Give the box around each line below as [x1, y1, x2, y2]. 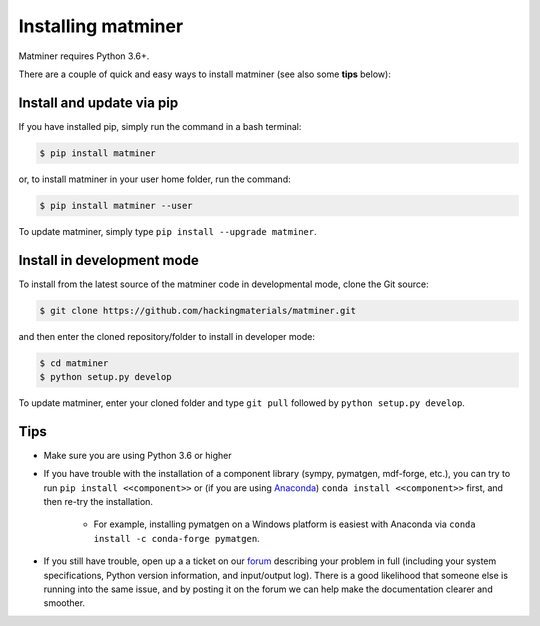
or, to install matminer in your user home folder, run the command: [18, 173, 291, 185]
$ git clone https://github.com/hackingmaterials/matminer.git [39, 305, 357, 316]
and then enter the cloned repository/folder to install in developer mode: [18, 330, 315, 342]
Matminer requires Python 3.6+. [18, 50, 150, 62]
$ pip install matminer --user [39, 200, 194, 211]
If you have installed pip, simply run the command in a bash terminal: [18, 120, 302, 132]
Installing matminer [18, 15, 184, 37]
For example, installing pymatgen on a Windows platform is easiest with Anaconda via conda [93, 518, 476, 530]
